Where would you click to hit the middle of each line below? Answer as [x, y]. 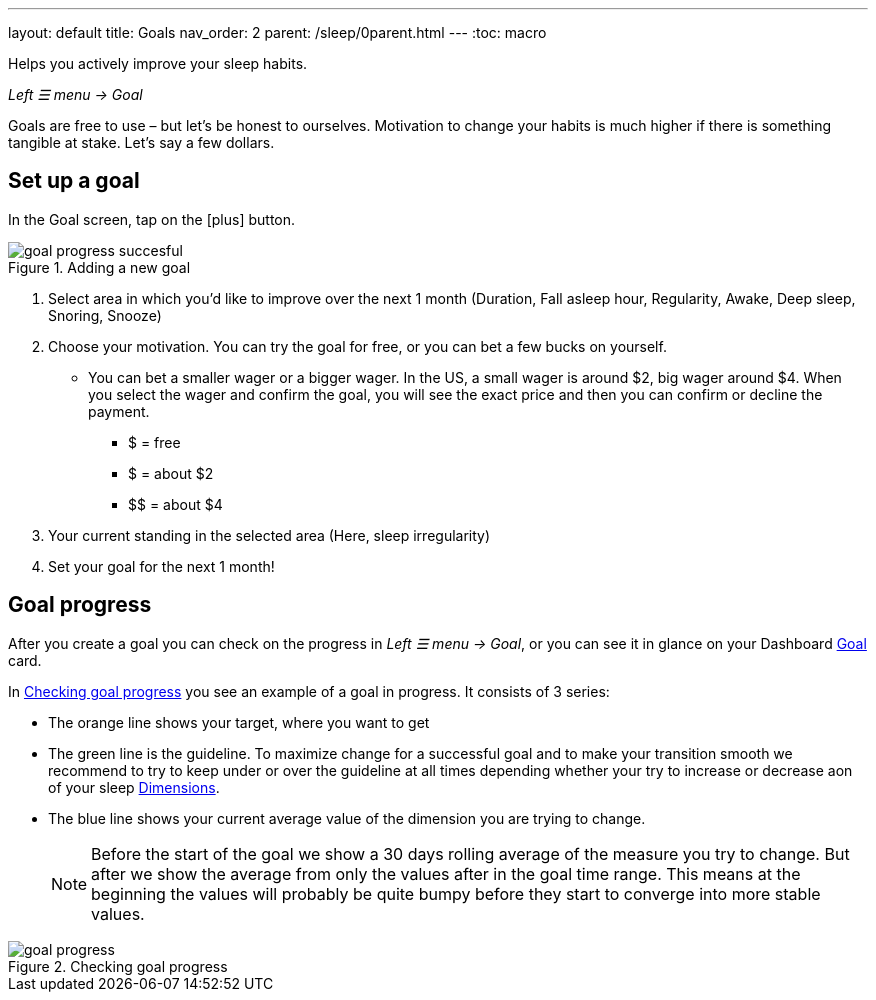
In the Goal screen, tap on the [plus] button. [152, 219]
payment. [119, 411]
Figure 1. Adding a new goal [99, 267]
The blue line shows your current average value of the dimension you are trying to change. [347, 818]
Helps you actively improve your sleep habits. [158, 63]
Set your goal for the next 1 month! [161, 566]
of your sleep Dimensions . [134, 787]
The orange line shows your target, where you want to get [239, 722]
